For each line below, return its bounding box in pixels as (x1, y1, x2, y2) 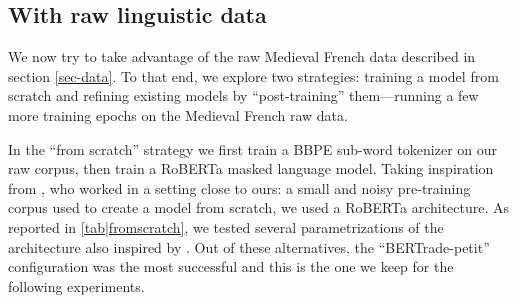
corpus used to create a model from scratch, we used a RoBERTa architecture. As (8, 197, 510, 218)
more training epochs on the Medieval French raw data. (8, 104, 348, 125)
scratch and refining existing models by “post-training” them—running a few (8, 85, 479, 106)
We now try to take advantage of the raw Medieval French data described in (8, 46, 476, 67)
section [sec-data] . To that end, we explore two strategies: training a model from (8, 65, 499, 86)
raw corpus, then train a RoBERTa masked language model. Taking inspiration (8, 158, 494, 179)
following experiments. (8, 275, 145, 296)
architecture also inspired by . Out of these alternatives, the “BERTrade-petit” (8, 236, 490, 257)
